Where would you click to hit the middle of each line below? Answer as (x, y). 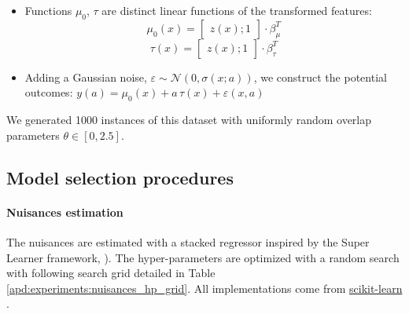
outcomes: (49, 92)
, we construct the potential (320, 77)
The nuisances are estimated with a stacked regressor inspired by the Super (188, 241)
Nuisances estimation (65, 212)
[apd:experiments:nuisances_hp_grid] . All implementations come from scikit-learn (204, 288)
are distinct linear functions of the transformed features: (237, 10)
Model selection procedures (120, 177)
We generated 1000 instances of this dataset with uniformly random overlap (189, 120)
